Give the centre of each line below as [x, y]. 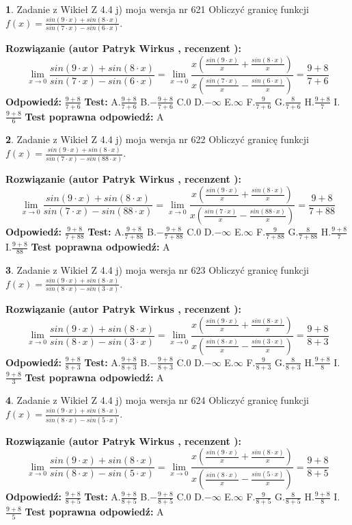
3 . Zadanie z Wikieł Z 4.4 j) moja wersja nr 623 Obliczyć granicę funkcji [157, 269]
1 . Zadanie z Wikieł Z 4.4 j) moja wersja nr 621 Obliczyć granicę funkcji [157, 9]
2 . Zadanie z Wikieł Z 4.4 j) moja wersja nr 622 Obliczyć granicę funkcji [157, 139]
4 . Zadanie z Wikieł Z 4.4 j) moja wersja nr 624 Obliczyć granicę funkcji [157, 400]
